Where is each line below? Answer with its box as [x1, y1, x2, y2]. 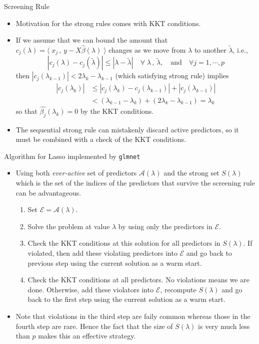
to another [194, 45, 226, 55]
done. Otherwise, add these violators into [27, 284, 154, 294]
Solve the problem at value [27, 221, 110, 231]
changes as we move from [108, 45, 186, 55]
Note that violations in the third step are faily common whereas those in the [15, 310, 250, 321]
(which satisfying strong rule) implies [115, 70, 229, 81]
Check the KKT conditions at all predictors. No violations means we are [27, 274, 249, 285]
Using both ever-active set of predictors [15, 167, 137, 178]
